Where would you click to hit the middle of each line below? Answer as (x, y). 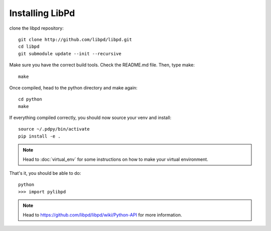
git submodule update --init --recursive (70, 53)
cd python (30, 99)
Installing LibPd (42, 13)
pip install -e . (39, 136)
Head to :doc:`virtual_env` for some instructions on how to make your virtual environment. (115, 159)
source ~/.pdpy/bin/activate (54, 129)
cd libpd (29, 47)
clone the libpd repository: (36, 28)
